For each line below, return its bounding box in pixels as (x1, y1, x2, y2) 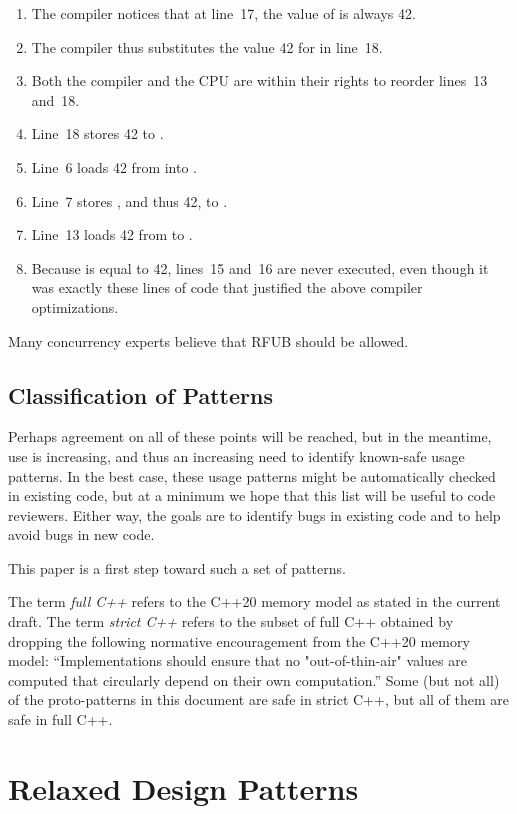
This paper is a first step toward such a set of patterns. (8, 557, 346, 578)
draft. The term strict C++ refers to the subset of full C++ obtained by (8, 611, 454, 632)
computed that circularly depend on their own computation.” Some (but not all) (8, 669, 500, 690)
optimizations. (31, 296, 119, 317)
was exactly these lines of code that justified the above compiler (31, 277, 423, 298)
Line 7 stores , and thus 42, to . (31, 190, 228, 211)
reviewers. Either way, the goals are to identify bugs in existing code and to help (8, 504, 501, 525)
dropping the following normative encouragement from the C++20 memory (8, 630, 470, 651)
